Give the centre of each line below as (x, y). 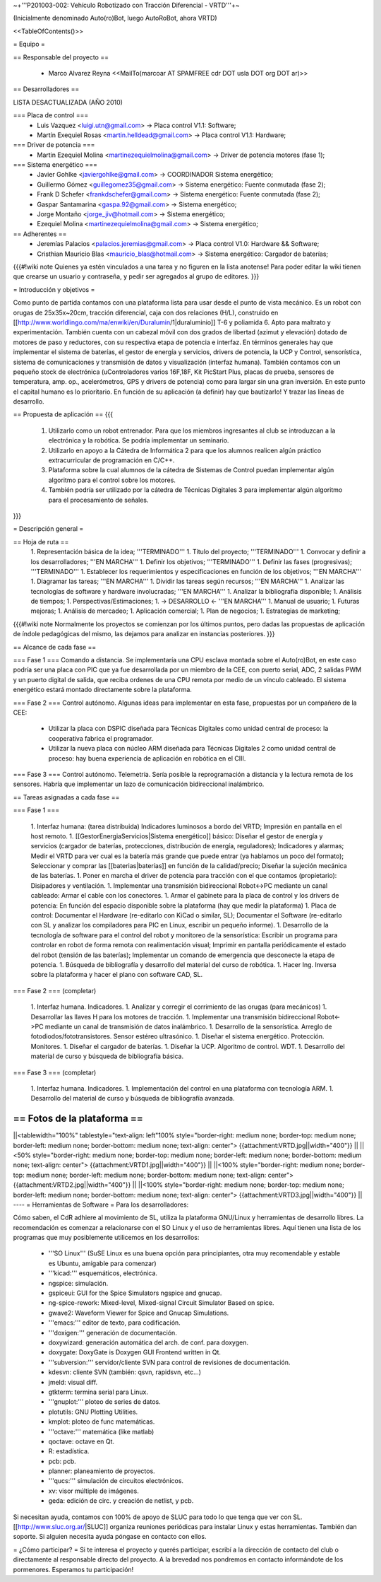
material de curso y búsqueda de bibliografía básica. (107, 1056)
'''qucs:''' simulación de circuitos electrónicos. (116, 1481)
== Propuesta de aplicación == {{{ (63, 414)
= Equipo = (29, 44)
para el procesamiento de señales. (98, 500)
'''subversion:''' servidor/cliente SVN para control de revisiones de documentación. (169, 1362)
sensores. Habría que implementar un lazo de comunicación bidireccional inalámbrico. (139, 784)
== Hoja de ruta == (41, 541)
